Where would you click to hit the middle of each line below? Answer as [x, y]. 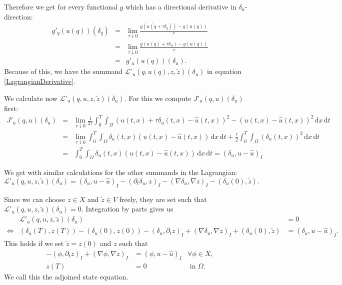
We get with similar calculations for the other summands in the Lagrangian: [121, 172]
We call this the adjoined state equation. [66, 276]
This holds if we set [34, 243]
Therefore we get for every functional [61, 6]
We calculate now [31, 98]
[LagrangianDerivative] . [40, 81]
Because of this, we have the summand [63, 71]
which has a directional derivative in [181, 6]
